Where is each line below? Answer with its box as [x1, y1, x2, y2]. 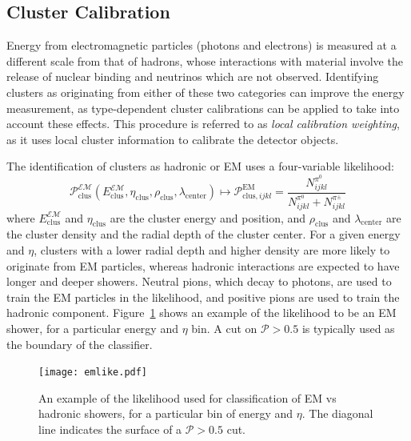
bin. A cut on [191, 320, 257, 337]
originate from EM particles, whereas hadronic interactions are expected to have [6, 257, 400, 274]
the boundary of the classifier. [6, 335, 153, 352]
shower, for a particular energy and [6, 320, 178, 337]
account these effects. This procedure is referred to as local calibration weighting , [6, 115, 400, 132]
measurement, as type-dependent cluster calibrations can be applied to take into [6, 99, 400, 116]
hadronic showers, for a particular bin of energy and [38, 405, 293, 422]
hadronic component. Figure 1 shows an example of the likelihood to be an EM [6, 304, 397, 321]
